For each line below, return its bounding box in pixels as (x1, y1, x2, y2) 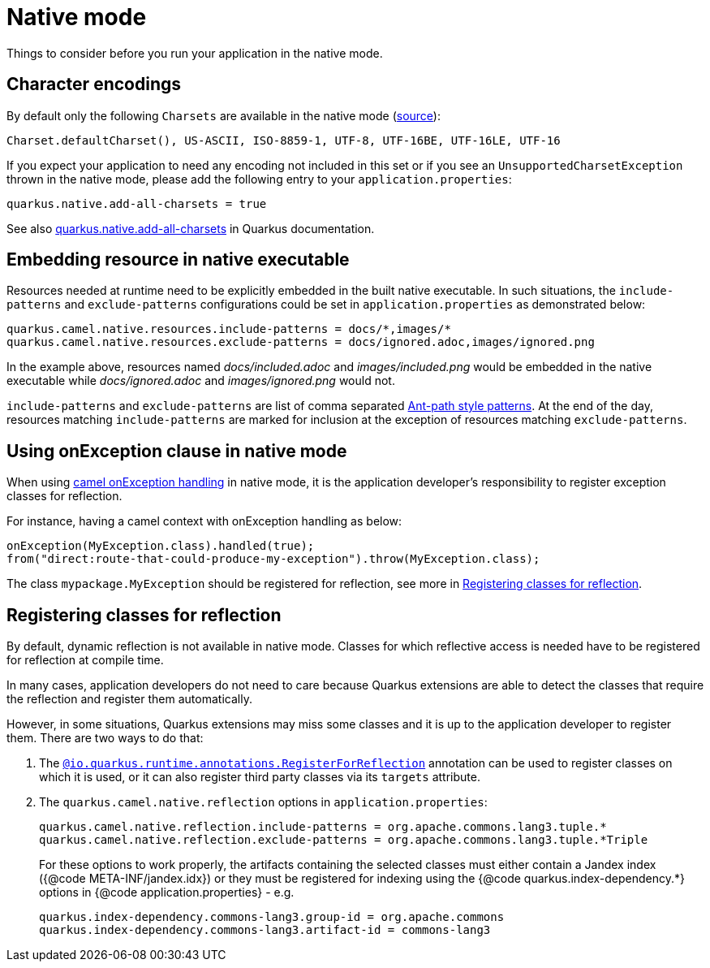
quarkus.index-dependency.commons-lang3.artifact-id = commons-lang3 (39, 923, 491, 937)
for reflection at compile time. (6, 653, 164, 668)
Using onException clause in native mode (6, 440, 347, 461)
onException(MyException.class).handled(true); (6, 539, 315, 553)
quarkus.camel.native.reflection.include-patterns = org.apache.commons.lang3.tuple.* (39, 820, 607, 834)
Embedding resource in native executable (6, 249, 350, 270)
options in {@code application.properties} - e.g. (39, 885, 295, 900)
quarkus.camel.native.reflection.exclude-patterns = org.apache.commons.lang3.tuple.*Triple (39, 833, 648, 847)
